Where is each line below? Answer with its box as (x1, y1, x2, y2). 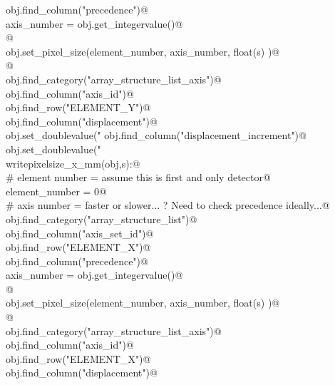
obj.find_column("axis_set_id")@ (6, 225, 154, 240)
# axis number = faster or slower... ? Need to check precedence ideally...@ (6, 197, 330, 212)
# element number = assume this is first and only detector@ (6, 170, 271, 185)
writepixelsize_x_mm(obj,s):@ (6, 155, 140, 170)
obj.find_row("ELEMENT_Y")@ (6, 100, 151, 115)
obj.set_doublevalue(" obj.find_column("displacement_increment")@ (6, 128, 306, 143)
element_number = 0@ (6, 183, 107, 198)
